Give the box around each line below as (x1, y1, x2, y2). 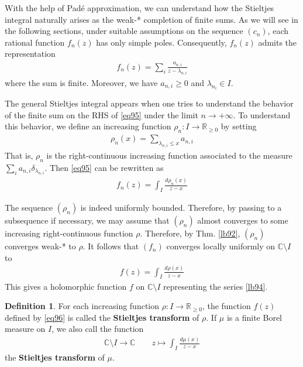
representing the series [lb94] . (163, 280, 268, 292)
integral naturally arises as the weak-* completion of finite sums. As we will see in (5, 13, 298, 25)
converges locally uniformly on (166, 240, 276, 252)
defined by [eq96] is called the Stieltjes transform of (5, 311, 199, 323)
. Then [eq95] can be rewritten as (44, 161, 164, 173)
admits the (258, 36, 297, 48)
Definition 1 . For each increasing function (5, 300, 160, 312)
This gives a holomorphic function (5, 280, 127, 292)
